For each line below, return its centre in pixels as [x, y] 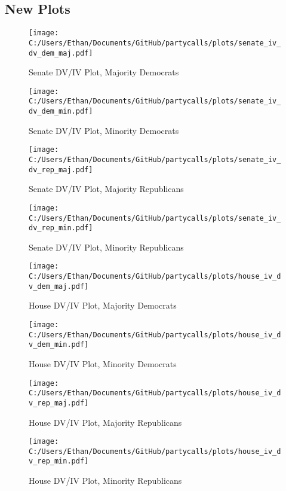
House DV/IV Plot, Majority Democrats [103, 305]
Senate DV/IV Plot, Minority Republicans [106, 247]
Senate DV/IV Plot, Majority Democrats [104, 72]
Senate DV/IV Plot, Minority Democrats [104, 130]
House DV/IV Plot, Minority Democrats [103, 363]
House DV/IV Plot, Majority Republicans [105, 422]
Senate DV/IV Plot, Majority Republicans [106, 189]
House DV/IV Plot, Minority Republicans [105, 481]
